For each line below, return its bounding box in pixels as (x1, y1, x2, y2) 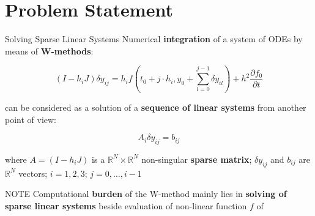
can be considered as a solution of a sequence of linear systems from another (5, 100, 306, 113)
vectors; (18, 166, 48, 179)
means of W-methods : (5, 44, 94, 57)
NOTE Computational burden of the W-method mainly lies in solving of (5, 187, 287, 200)
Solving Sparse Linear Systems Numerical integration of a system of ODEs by (5, 32, 303, 45)
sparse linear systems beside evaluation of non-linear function (5, 199, 247, 212)
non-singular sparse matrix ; (141, 152, 252, 165)
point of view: (5, 113, 57, 125)
